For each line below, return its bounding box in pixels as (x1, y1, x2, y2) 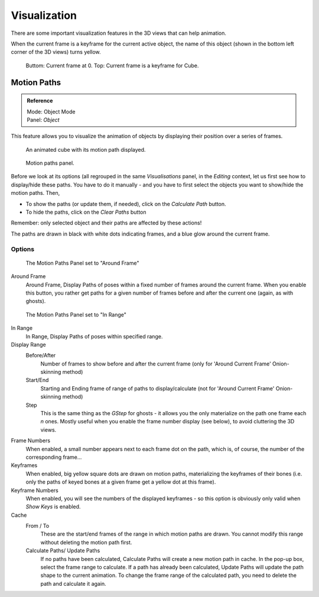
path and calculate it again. (40, 580, 106, 587)
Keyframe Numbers (11, 487, 58, 494)
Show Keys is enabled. (25, 503, 81, 510)
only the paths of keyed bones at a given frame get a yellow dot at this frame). (25, 478, 216, 485)
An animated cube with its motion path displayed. (25, 146, 146, 153)
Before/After (25, 352, 56, 359)
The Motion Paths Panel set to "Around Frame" (25, 259, 139, 266)
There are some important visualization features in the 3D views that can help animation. (11, 30, 227, 37)
